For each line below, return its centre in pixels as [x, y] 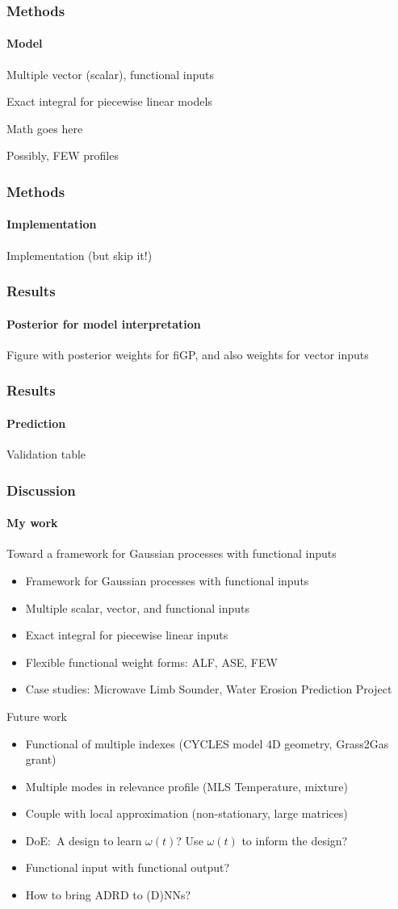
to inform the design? [295, 840]
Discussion [41, 490]
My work [32, 523]
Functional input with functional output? [128, 867]
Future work [37, 716]
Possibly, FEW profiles [63, 155]
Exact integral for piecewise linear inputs [127, 635]
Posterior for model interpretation [104, 323]
